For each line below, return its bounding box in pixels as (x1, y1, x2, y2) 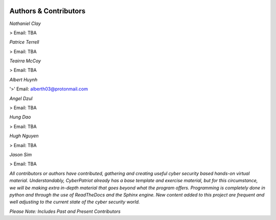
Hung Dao (9, 114, 31, 120)
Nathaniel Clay (9, 20, 41, 27)
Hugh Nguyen (9, 133, 39, 139)
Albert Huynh (9, 77, 38, 83)
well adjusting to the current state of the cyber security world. (9, 199, 140, 205)
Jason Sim (9, 151, 32, 158)
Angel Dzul (9, 95, 33, 102)
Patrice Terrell (9, 39, 39, 45)
